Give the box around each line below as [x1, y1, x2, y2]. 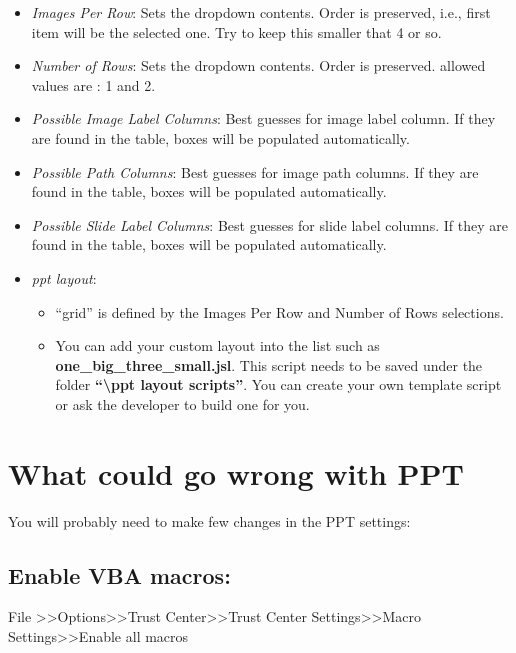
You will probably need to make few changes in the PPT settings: [8, 510, 411, 531]
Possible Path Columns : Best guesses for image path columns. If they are [31, 161, 479, 182]
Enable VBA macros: [8, 559, 231, 590]
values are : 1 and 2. [31, 74, 156, 95]
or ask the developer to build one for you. [55, 393, 310, 414]
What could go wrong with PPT [8, 452, 464, 493]
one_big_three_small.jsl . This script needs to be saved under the [55, 354, 483, 375]
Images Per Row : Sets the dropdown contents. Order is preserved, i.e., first [31, 2, 491, 22]
